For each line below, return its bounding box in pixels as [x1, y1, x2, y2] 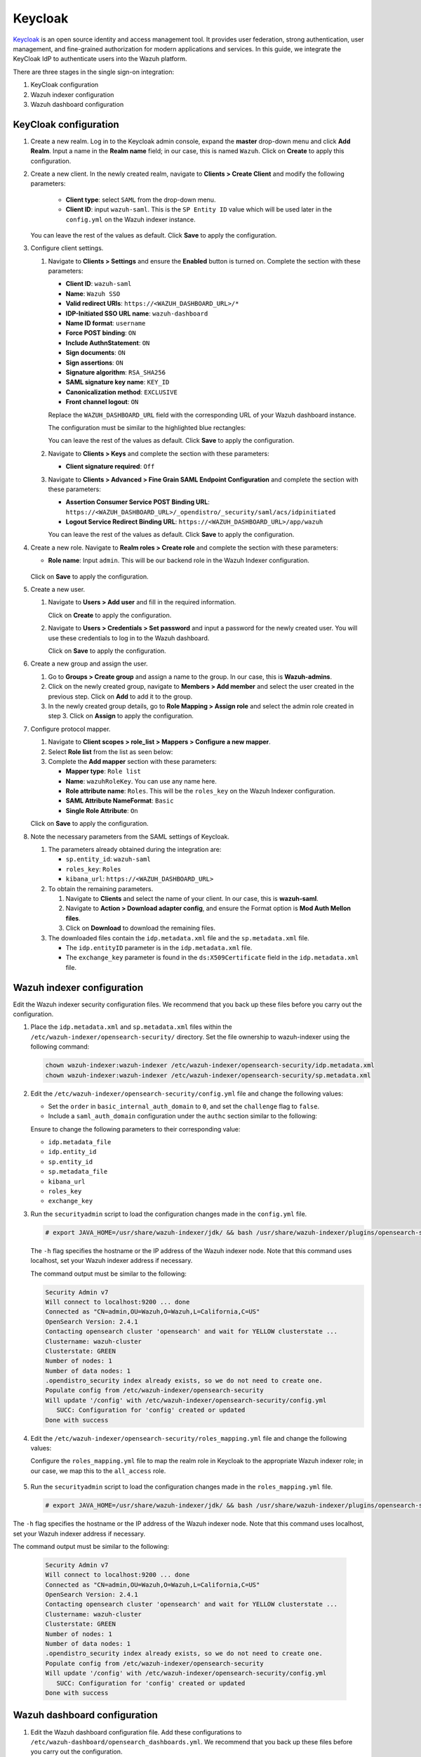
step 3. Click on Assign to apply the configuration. [48, 712, 194, 720]
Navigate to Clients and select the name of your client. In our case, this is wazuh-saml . [65, 894, 319, 902]
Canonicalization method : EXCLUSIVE [65, 387, 178, 396]
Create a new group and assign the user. [30, 659, 148, 668]
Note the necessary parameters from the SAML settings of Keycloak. [30, 832, 229, 841]
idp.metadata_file [48, 1139, 112, 1146]
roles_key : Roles [65, 864, 121, 873]
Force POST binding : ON [65, 329, 136, 337]
